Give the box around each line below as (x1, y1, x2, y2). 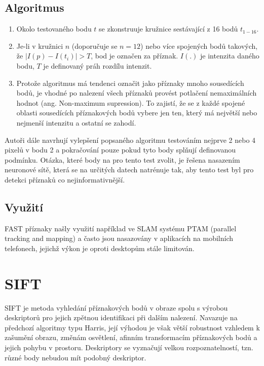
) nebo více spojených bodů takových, (140, 40, 258, 51)
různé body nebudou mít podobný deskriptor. (5, 352, 146, 362)
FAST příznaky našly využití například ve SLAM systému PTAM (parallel (5, 223, 237, 233)
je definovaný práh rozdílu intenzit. (43, 60, 152, 71)
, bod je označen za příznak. (91, 50, 178, 61)
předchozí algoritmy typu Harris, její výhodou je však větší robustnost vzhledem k (5, 322, 260, 332)
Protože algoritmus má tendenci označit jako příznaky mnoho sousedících (16, 77, 244, 88)
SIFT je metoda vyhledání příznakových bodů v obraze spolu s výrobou (5, 302, 228, 313)
